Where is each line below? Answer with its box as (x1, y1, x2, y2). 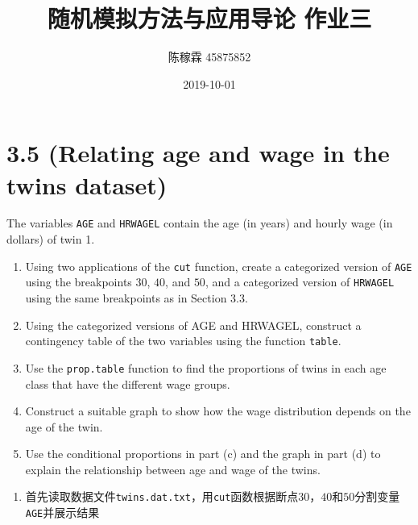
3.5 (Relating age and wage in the (6, 136, 390, 169)
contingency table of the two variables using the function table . (25, 332, 341, 349)
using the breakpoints (25, 273, 132, 290)
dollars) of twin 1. (6, 231, 95, 248)
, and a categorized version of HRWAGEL (205, 273, 395, 290)
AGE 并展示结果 (25, 504, 100, 521)
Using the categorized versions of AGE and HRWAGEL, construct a (25, 316, 362, 333)
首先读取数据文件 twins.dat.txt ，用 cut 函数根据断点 (25, 488, 299, 505)
